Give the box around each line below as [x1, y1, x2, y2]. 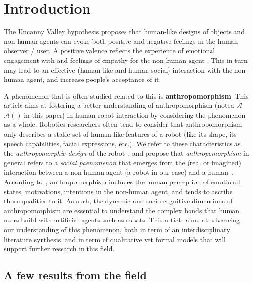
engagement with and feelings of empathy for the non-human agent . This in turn [4, 55, 248, 65]
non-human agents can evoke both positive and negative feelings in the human [4, 36, 238, 46]
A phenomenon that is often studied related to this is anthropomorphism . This [4, 90, 249, 101]
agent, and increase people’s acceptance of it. [26, 74, 161, 84]
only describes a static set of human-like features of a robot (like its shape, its [4, 129, 237, 139]
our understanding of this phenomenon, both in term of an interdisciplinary [4, 224, 230, 234]
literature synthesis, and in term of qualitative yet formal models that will [4, 234, 226, 244]
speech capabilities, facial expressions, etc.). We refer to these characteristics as [4, 138, 241, 148]
